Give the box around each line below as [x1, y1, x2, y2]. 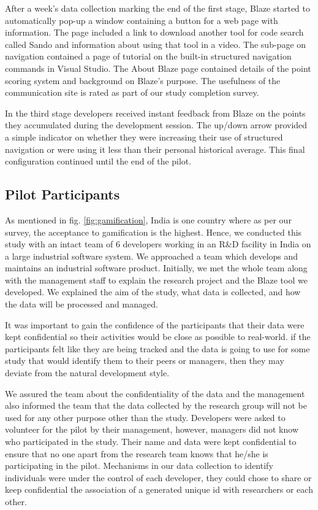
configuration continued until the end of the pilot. [5, 155, 192, 168]
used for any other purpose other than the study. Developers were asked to [5, 411, 286, 423]
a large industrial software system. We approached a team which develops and [5, 249, 298, 262]
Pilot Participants [5, 185, 120, 204]
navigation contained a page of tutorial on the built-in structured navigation [5, 50, 292, 63]
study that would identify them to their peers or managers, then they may [5, 354, 284, 367]
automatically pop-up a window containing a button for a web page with [5, 14, 278, 26]
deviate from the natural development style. [5, 366, 170, 379]
